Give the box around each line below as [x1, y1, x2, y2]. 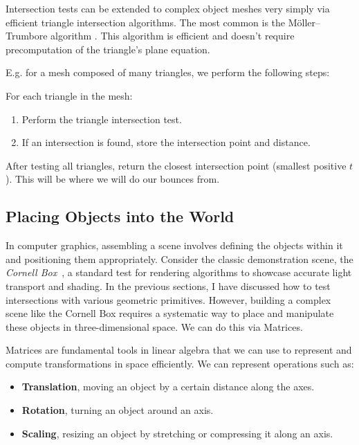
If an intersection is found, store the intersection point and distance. [21, 135, 311, 149]
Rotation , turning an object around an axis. [21, 403, 214, 417]
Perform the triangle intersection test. [21, 111, 182, 126]
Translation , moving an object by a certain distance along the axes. [21, 379, 315, 394]
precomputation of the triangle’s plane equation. [6, 42, 210, 56]
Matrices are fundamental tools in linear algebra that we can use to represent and [6, 343, 352, 357]
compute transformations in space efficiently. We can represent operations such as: [6, 356, 354, 370]
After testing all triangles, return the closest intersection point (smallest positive [6, 158, 347, 172]
